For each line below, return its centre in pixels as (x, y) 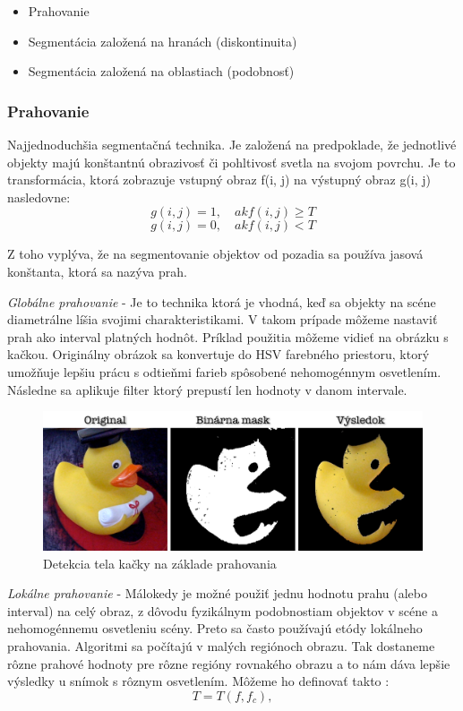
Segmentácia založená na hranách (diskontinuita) (163, 41)
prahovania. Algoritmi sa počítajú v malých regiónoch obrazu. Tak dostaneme (221, 645)
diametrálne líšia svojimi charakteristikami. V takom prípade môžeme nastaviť (223, 319)
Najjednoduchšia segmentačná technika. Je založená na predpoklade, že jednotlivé (232, 144)
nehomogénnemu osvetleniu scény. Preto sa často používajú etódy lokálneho (215, 628)
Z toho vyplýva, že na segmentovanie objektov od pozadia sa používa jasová (215, 254)
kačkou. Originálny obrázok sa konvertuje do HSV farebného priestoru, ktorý (219, 354)
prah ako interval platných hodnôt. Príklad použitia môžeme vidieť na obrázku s (228, 336)
